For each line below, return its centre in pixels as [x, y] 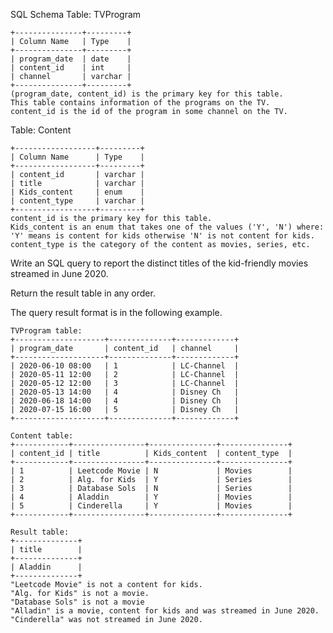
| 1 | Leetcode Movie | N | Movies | [151, 471]
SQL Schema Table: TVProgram [76, 14]
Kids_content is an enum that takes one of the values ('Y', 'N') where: [167, 227]
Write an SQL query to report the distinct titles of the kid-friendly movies [159, 263]
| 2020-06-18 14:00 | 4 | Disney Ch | [125, 401]
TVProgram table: [46, 331]
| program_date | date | [71, 59]
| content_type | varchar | [77, 201]
